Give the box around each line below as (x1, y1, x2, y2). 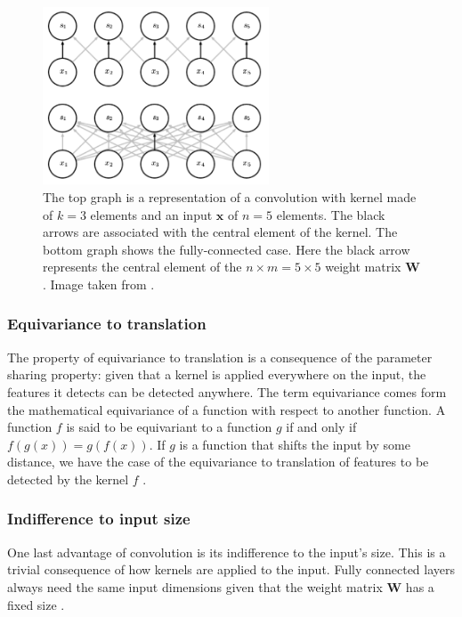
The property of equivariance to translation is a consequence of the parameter (7, 347, 433, 366)
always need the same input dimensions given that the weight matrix (7, 577, 383, 596)
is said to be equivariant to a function (66, 418, 272, 436)
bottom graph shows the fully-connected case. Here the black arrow (43, 239, 410, 258)
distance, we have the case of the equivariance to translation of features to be (7, 452, 429, 471)
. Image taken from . (43, 274, 155, 293)
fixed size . (7, 595, 65, 613)
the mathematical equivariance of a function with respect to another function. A (7, 400, 446, 418)
